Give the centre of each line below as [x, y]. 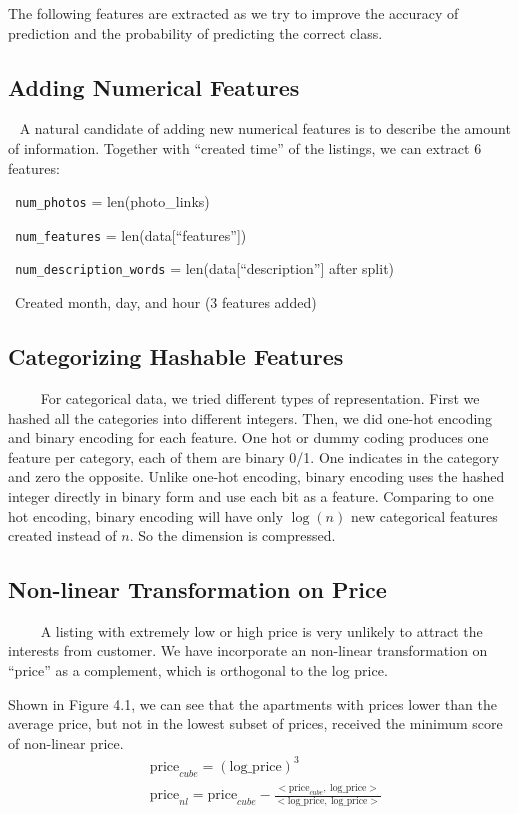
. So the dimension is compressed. [232, 535]
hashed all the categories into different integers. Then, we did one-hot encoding [250, 417]
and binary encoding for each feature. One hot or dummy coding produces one [248, 437]
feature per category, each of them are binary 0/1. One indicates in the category [254, 456]
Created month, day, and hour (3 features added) [165, 302]
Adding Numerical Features [154, 86]
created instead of [62, 535]
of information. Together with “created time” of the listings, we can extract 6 [245, 147]
